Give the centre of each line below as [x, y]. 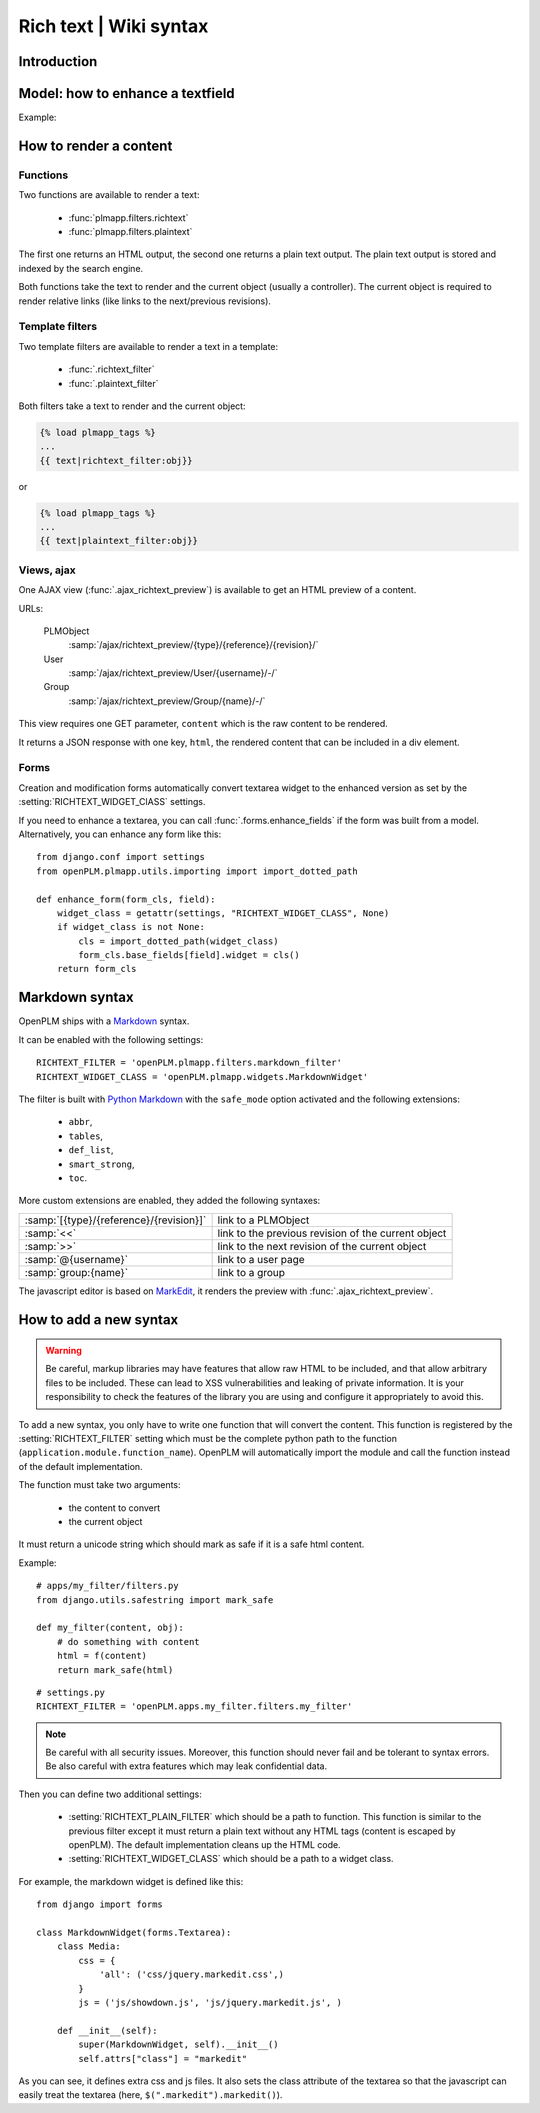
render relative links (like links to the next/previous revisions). [145, 301]
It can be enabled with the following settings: [111, 1039]
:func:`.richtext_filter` [111, 369]
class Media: [88, 1946]
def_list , [91, 1150]
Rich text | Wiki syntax [113, 26]
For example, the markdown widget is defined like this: [131, 1881]
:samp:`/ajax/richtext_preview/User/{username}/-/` [173, 673]
